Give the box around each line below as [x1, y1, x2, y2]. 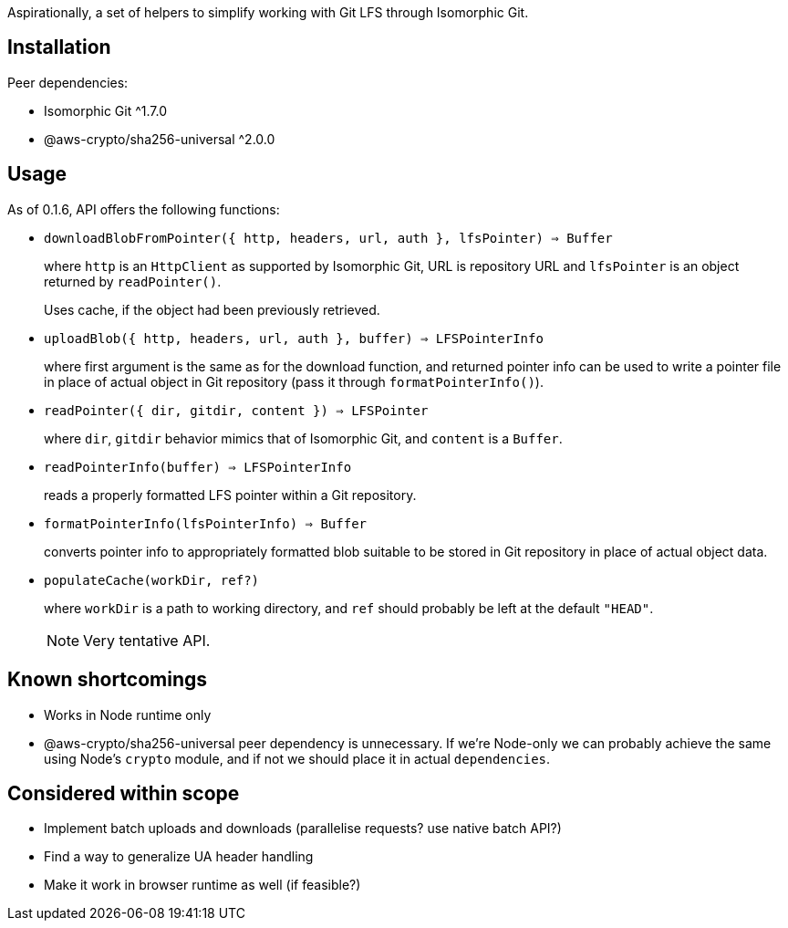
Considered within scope [7, 781, 240, 805]
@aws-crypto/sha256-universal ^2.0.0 [44, 130, 275, 147]
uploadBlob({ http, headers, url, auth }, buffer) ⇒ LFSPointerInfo [44, 330, 544, 346]
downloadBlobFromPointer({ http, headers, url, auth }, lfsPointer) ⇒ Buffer [44, 230, 613, 245]
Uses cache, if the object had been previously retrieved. [44, 301, 380, 318]
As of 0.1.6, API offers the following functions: [7, 201, 280, 217]
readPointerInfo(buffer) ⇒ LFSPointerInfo [44, 459, 352, 474]
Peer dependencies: [7, 74, 129, 90]
